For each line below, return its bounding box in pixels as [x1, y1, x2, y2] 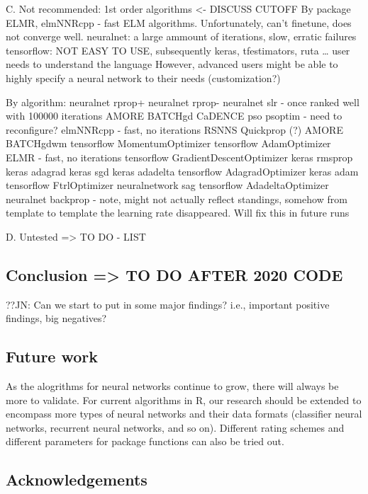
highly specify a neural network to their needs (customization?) [6, 70, 281, 85]
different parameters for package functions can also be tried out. [6, 434, 284, 449]
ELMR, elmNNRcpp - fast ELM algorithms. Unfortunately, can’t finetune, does [6, 15, 352, 30]
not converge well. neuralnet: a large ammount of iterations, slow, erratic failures [6, 29, 357, 44]
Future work [6, 345, 99, 367]
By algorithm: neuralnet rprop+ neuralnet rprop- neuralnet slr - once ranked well [6, 94, 359, 109]
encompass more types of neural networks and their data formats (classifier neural [6, 406, 362, 421]
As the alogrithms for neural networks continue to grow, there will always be [6, 379, 339, 394]
